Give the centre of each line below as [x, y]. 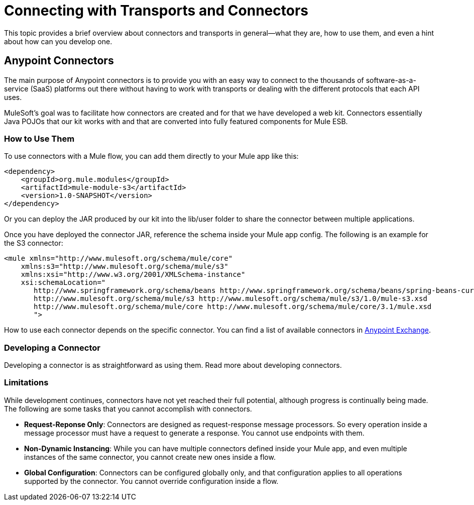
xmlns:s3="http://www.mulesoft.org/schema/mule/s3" [125, 267]
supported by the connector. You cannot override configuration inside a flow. [151, 481]
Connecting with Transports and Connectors [156, 11]
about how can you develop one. [58, 41]
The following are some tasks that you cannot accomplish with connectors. [128, 409]
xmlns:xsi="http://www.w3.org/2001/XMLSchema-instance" [133, 275]
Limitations [26, 383]
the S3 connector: [34, 243]
